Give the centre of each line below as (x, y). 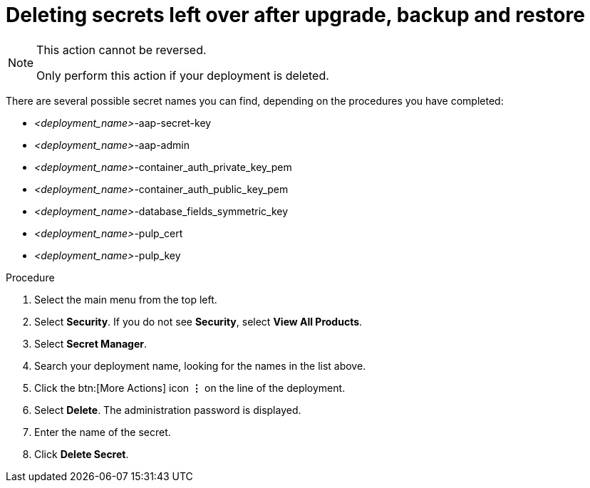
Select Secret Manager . (91, 343)
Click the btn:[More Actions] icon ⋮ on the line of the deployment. (190, 388)
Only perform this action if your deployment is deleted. (183, 75)
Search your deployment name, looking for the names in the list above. (200, 365)
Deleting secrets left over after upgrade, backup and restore (295, 15)
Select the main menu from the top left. (126, 299)
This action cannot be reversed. (121, 50)
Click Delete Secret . (82, 454)
